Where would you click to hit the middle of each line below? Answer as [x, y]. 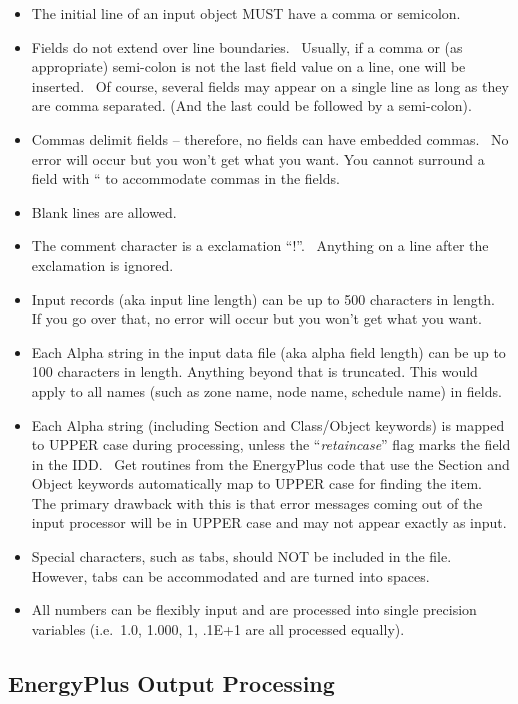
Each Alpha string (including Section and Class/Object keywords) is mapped [268, 424]
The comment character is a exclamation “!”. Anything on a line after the [260, 245]
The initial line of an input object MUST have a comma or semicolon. [246, 13]
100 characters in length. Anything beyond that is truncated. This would [254, 371]
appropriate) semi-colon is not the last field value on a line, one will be [248, 66]
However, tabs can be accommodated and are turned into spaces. [230, 575]
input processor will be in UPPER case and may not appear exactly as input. [269, 522]
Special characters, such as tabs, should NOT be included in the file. [241, 556]
